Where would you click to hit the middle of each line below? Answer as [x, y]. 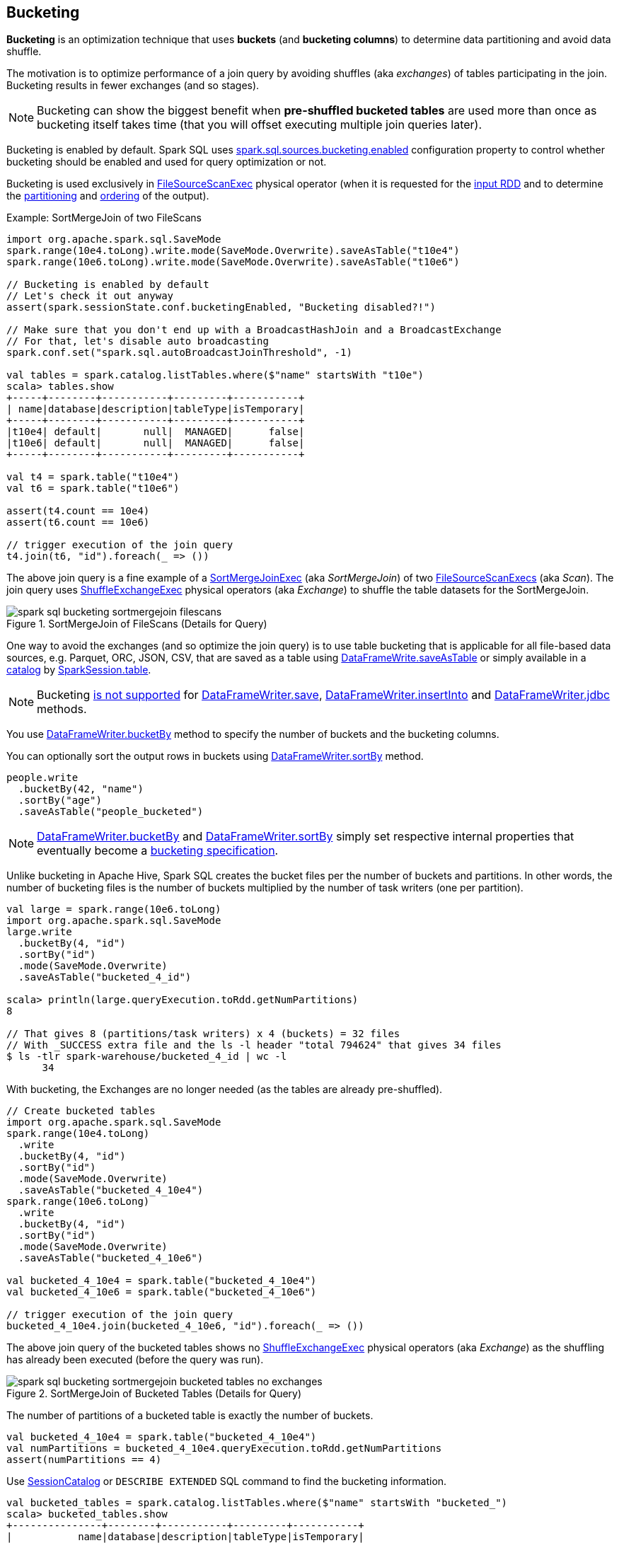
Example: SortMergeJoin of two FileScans [104, 218]
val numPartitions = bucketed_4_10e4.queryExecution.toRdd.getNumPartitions [224, 1449]
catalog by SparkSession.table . [79, 670]
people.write [42, 778]
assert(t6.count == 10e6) [78, 522]
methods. [62, 709]
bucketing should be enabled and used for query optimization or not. [167, 162]
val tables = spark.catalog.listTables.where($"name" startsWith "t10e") [215, 375]
